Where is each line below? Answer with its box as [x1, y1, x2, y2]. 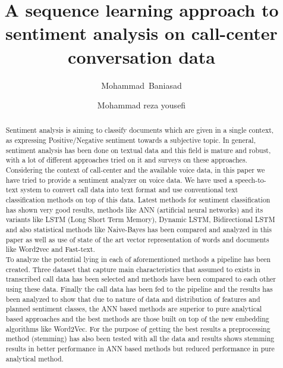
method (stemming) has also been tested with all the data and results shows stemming [5, 333, 275, 344]
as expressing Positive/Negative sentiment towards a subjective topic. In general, [5, 135, 256, 145]
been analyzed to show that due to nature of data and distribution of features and [5, 294, 260, 304]
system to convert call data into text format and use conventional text [20, 185, 238, 195]
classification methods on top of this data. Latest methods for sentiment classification [5, 195, 271, 205]
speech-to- [235, 174, 266, 185]
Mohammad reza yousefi [97, 99, 186, 111]
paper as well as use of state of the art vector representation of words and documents [5, 234, 269, 244]
